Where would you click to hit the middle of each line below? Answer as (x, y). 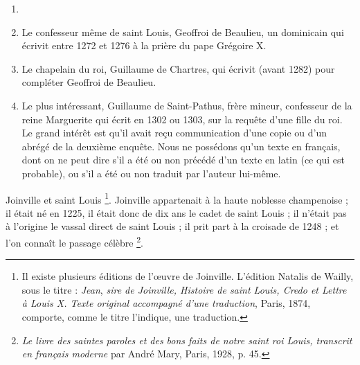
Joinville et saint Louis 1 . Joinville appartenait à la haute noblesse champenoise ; (177, 198)
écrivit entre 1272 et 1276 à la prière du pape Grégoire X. (144, 45)
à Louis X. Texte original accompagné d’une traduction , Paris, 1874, (166, 303)
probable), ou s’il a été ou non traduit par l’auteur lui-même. (151, 173)
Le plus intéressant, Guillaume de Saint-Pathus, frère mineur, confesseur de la (187, 105)
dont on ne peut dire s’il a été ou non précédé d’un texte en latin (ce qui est (183, 160)
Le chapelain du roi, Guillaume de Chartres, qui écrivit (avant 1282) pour (178, 68)
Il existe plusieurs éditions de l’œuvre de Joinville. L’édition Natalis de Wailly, (188, 276)
